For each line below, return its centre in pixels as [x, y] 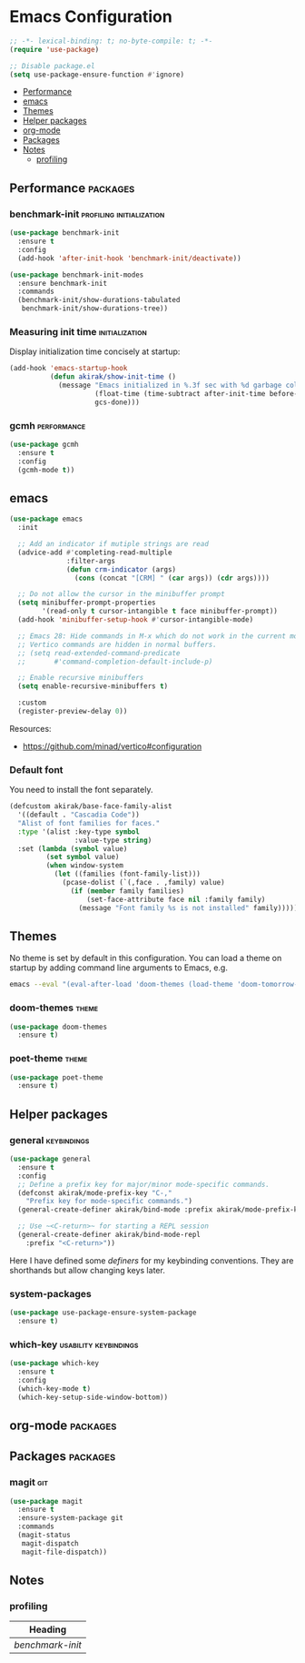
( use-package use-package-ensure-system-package [103, 1313]
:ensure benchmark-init [62, 283]
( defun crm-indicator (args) [122, 569]
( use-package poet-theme [56, 1077]
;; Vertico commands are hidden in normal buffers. [118, 644]
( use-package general [50, 1159]
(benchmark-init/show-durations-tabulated [99, 300]
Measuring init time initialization [78, 331]
